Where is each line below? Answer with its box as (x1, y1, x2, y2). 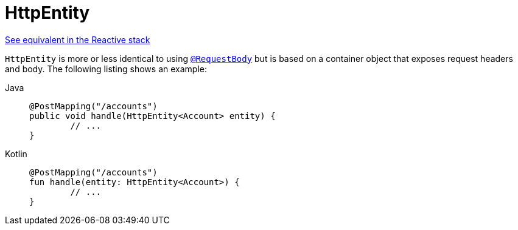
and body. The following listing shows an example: (5, 63, 207, 74)
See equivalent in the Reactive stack (5, 34, 150, 45)
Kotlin (5, 148, 27, 159)
